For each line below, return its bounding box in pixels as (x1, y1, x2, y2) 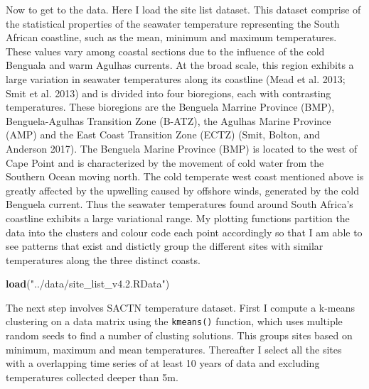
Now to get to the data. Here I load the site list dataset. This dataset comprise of (6, 2, 361, 16)
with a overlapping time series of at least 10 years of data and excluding (6, 356, 320, 371)
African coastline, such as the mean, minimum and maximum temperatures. (6, 30, 337, 45)
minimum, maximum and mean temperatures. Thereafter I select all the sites (6, 341, 342, 356)
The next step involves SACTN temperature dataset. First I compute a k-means (6, 300, 355, 314)
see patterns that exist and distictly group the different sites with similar (6, 239, 323, 253)
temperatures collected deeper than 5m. (6, 369, 178, 384)
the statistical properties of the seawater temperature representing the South (6, 16, 340, 31)
